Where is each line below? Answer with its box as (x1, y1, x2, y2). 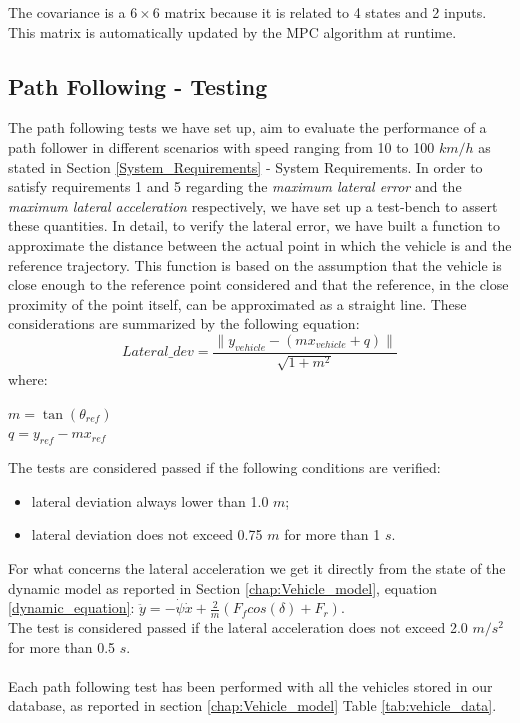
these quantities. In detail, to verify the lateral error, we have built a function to (8, 215, 500, 236)
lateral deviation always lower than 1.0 (31, 490, 269, 511)
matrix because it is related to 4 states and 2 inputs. (164, 2, 487, 22)
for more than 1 (284, 524, 381, 545)
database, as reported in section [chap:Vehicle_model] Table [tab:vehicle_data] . (8, 695, 497, 716)
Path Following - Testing (8, 70, 268, 101)
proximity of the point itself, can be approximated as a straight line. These (8, 293, 467, 314)
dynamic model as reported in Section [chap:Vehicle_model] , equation (8, 577, 438, 598)
